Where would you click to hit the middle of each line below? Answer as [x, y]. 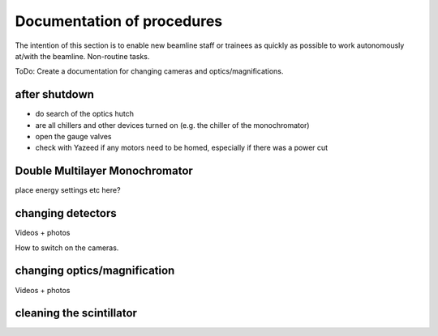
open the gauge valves [73, 137]
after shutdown [55, 94]
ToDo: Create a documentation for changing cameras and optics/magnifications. [149, 71]
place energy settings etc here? [68, 190]
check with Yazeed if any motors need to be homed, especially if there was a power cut [182, 148]
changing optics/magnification [95, 271]
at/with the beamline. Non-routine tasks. [82, 56]
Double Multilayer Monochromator [104, 171]
